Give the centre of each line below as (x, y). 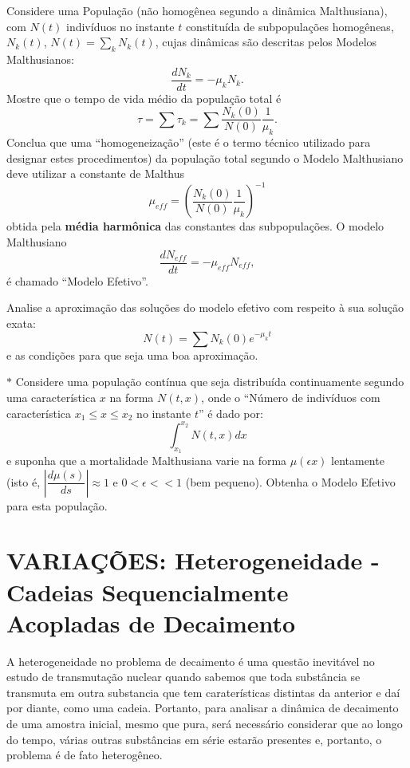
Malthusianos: (40, 59)
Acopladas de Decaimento (151, 622)
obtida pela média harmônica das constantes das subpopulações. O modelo (195, 226)
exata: (21, 323)
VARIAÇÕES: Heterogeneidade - (193, 560)
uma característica (51, 398)
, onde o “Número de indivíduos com (291, 398)
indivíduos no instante (120, 26)
